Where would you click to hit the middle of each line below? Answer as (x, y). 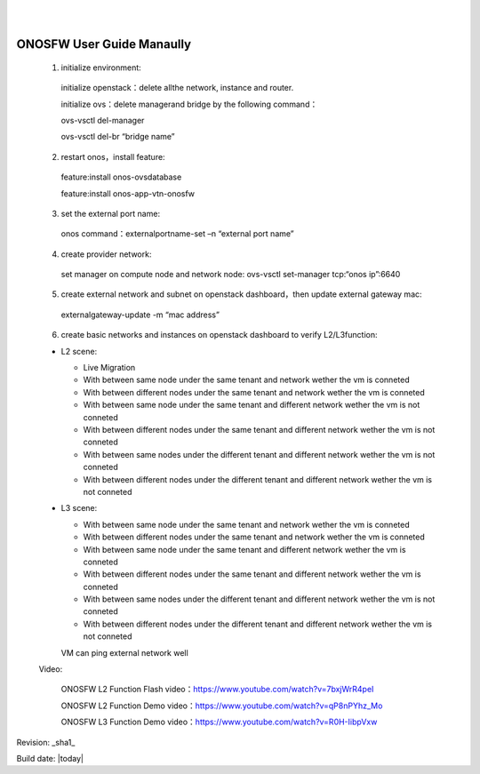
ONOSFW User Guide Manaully (104, 44)
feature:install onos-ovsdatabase (121, 177)
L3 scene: (79, 508)
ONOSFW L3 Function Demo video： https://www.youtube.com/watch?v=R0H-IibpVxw (219, 722)
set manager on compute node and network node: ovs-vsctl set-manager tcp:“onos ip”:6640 (231, 275)
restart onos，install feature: (113, 156)
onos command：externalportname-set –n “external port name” (178, 234)
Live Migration (109, 368)
